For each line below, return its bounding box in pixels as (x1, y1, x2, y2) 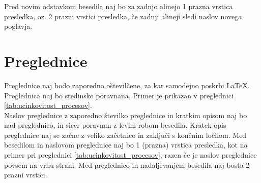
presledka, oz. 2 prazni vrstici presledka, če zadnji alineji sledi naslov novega (4, 11, 242, 21)
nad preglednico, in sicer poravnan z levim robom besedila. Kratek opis (4, 120, 226, 130)
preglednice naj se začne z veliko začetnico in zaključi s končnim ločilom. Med (4, 129, 247, 140)
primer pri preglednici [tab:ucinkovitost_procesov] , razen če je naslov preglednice (4, 150, 257, 160)
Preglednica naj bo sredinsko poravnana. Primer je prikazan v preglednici (4, 90, 234, 100)
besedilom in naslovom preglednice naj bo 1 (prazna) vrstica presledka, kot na (4, 139, 248, 150)
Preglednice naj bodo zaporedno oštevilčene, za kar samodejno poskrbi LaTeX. (4, 80, 250, 90)
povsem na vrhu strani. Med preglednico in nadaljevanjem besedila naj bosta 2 (4, 159, 250, 170)
